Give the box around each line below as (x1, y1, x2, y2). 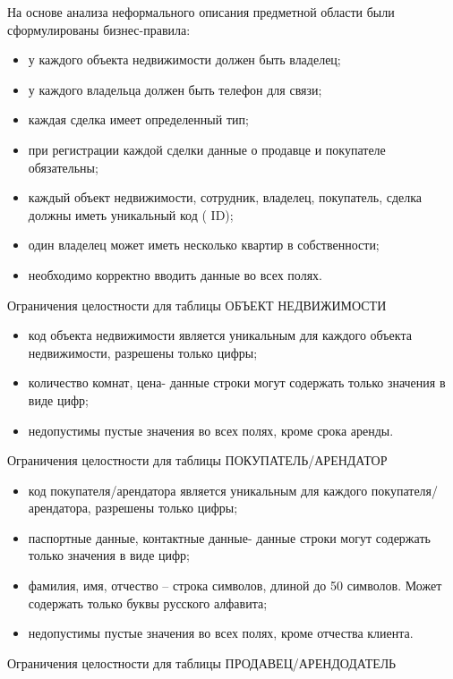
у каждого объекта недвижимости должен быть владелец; (28, 50, 341, 69)
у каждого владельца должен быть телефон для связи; (28, 80, 322, 98)
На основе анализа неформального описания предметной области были (7, 3, 395, 21)
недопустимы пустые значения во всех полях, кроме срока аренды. (28, 420, 394, 439)
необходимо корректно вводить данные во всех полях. (28, 265, 322, 284)
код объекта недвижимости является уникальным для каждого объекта (28, 326, 412, 344)
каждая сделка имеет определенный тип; (28, 110, 249, 129)
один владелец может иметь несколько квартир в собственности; (28, 235, 380, 254)
